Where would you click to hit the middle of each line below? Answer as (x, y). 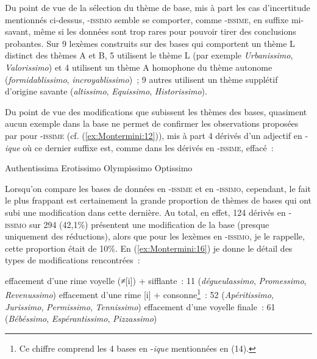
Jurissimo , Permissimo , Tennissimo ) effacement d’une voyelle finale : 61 (140, 306)
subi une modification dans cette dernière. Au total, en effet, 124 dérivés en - (148, 212)
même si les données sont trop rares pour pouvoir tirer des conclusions (165, 31)
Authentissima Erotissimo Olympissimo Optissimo (99, 168)
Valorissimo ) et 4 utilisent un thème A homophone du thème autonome (139, 67)
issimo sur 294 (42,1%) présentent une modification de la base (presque (137, 224)
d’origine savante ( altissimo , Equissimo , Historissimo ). (106, 91)
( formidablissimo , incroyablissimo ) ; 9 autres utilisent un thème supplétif (141, 79)
